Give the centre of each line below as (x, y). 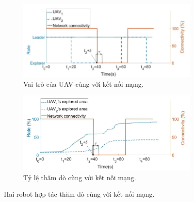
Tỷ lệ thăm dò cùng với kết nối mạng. (80, 177)
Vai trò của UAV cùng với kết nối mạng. (83, 84)
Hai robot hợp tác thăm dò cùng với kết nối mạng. (79, 194)
